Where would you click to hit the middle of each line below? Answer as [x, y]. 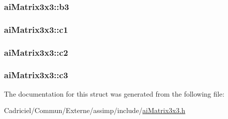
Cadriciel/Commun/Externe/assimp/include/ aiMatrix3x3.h [95, 110]
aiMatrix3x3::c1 [36, 29]
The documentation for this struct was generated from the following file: [114, 93]
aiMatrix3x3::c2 [36, 52]
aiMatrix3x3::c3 [36, 75]
